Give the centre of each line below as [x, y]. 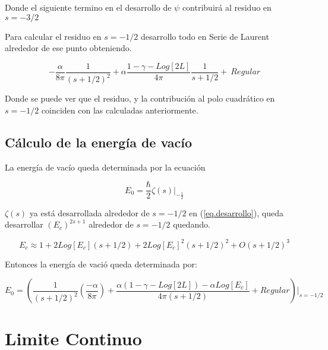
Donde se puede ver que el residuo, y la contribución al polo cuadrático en [140, 98]
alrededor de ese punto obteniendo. [68, 48]
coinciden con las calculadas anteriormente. [120, 110]
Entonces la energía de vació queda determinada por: [101, 264]
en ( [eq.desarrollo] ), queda [236, 212]
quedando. [192, 224]
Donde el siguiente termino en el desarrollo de [88, 7]
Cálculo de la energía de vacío [99, 142]
